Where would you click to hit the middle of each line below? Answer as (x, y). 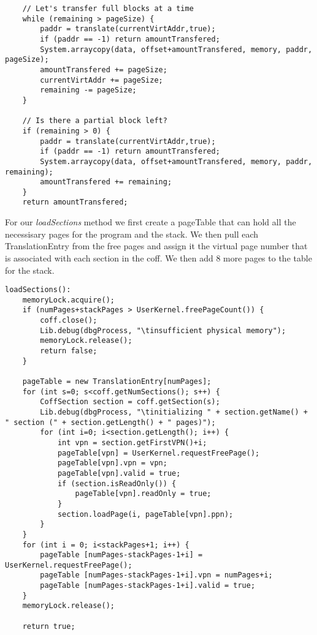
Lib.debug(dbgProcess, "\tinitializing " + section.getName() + (174, 412)
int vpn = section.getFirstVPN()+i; (132, 442)
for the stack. (30, 270)
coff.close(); (69, 321)
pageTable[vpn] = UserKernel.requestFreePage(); (158, 453)
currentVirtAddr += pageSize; (101, 80)
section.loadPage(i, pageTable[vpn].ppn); (145, 514)
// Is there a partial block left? (95, 121)
